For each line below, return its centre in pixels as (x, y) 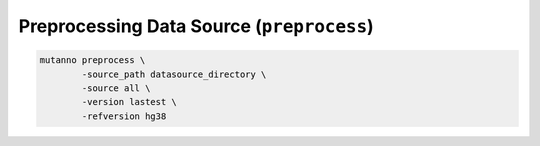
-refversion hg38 (124, 116)
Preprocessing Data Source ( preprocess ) (196, 26)
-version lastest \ (129, 102)
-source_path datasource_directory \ (174, 74)
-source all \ (116, 88)
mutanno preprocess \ (92, 60)
